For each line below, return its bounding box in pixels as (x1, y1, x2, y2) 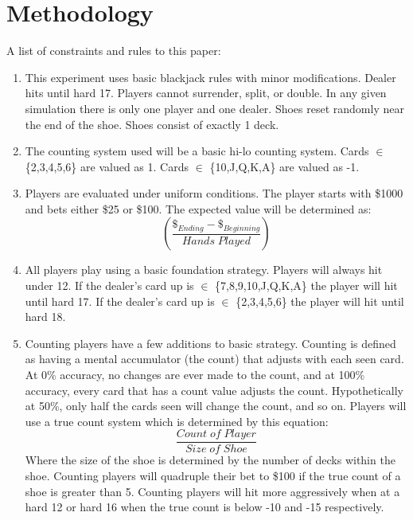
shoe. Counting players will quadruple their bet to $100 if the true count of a (25, 467, 401, 484)
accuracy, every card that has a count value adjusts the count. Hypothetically (25, 381, 403, 398)
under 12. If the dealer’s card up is (25, 277, 194, 294)
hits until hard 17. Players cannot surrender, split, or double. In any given (25, 84, 387, 101)
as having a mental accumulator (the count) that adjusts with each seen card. (25, 350, 404, 367)
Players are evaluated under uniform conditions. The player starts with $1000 (25, 185, 403, 201)
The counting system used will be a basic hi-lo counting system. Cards (25, 143, 369, 159)
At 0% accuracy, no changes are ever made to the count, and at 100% (25, 366, 365, 383)
